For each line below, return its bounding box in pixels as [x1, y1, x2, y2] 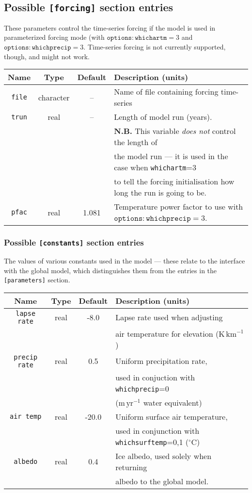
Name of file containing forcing [114, 86, 219, 98]
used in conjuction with [115, 371, 195, 383]
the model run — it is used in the [114, 150, 228, 162]
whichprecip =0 [115, 382, 169, 394]
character [38, 91, 70, 103]
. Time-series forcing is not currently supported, [83, 41, 226, 51]
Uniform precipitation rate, [115, 355, 207, 367]
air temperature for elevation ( [115, 328, 219, 339]
